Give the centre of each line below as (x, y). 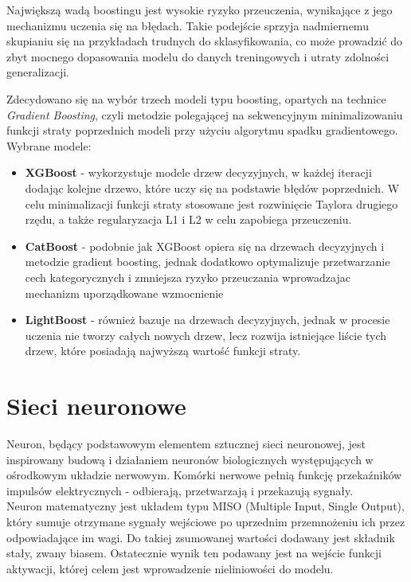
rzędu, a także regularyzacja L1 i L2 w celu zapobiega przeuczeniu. (188, 219)
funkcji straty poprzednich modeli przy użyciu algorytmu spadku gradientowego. (202, 130)
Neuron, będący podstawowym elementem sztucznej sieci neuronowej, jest (186, 443)
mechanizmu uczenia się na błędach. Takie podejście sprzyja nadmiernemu (188, 25)
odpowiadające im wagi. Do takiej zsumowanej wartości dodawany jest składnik (201, 537)
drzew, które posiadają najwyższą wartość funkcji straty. (163, 351)
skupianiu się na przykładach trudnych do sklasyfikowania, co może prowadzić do (205, 41)
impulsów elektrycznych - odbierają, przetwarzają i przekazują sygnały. (180, 490)
